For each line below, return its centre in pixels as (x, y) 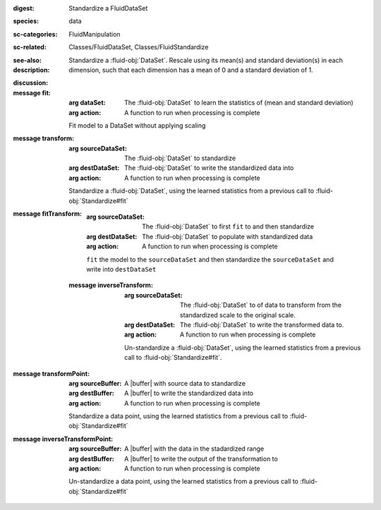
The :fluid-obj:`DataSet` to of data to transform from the (261, 305)
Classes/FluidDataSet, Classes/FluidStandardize (139, 47)
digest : (24, 8)
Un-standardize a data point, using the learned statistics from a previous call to (184, 481)
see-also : (28, 60)
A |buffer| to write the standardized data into (189, 393)
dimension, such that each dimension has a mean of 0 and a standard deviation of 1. (191, 70)
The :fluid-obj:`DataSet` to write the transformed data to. (262, 324)
